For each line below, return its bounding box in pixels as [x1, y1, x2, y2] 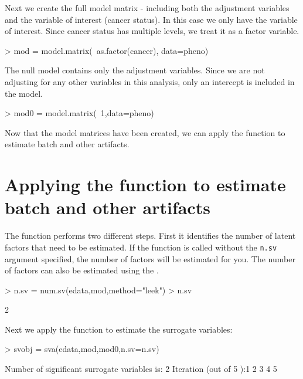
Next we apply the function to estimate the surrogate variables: [5, 323, 233, 335]
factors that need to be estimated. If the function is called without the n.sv [5, 241, 277, 253]
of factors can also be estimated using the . [5, 264, 159, 276]
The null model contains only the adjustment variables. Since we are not [5, 64, 265, 76]
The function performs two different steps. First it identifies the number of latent [5, 229, 296, 242]
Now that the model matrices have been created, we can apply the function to [5, 126, 285, 138]
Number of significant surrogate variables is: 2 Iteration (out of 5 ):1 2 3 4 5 [5, 363, 277, 375]
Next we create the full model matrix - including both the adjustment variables [5, 2, 290, 13]
